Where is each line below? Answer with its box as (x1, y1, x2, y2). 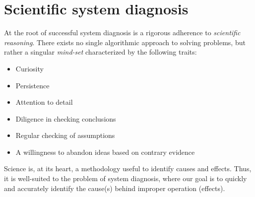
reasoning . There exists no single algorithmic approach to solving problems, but (4, 37, 246, 47)
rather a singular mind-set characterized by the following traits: (4, 47, 197, 57)
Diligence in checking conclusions (15, 113, 116, 124)
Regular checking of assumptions (15, 130, 115, 140)
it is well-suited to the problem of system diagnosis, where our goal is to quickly (4, 173, 247, 184)
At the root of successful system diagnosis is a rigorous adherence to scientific (4, 27, 241, 38)
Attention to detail (15, 97, 73, 107)
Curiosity (15, 63, 44, 73)
